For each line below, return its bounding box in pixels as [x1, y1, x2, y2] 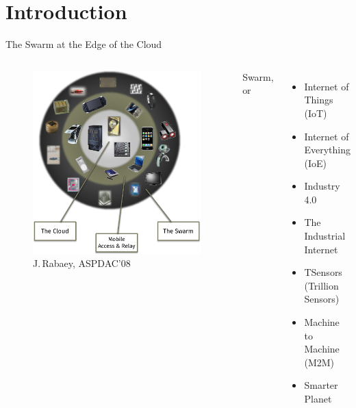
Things [304, 92, 333, 107]
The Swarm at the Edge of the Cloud [5, 37, 162, 51]
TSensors [304, 265, 342, 279]
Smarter [304, 378, 338, 392]
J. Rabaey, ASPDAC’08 [33, 256, 131, 270]
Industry [304, 179, 340, 193]
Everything [304, 142, 351, 157]
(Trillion [304, 278, 339, 292]
